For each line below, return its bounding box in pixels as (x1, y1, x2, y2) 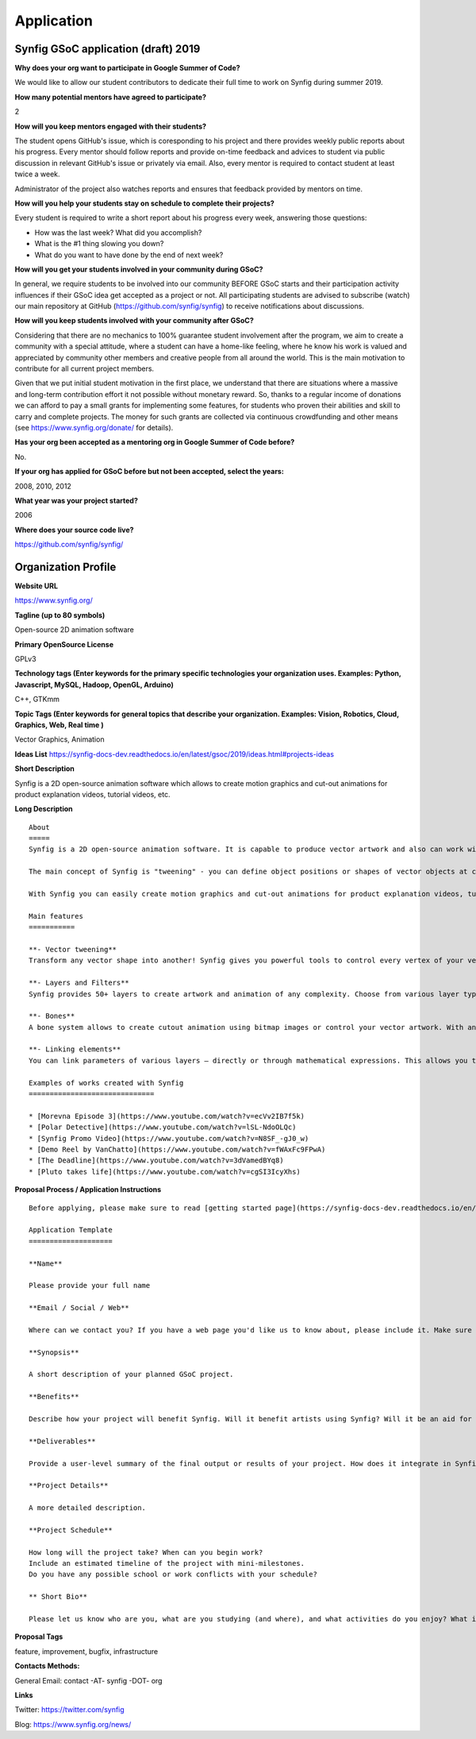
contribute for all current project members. (14, 364, 155, 373)
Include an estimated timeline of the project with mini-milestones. (29, 1559, 305, 1568)
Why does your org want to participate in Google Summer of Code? (14, 64, 241, 73)
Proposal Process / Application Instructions (14, 1185, 162, 1194)
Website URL (14, 581, 59, 591)
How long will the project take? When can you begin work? (29, 1548, 263, 1556)
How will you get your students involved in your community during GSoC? (14, 264, 263, 274)
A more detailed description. (29, 1503, 147, 1513)
